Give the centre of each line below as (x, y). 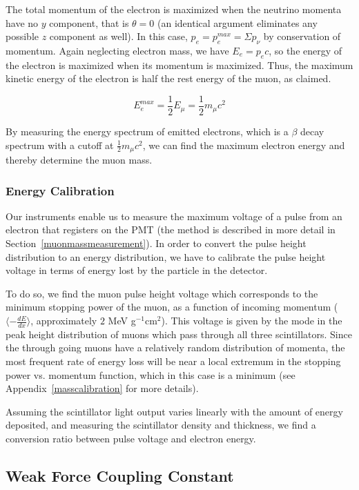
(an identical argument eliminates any (237, 22)
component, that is (89, 22)
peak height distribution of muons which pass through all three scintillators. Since (179, 334)
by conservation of (302, 36)
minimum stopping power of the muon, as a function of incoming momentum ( (172, 307)
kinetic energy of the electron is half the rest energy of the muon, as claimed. (168, 78)
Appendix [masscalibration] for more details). (102, 388)
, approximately (64, 321)
